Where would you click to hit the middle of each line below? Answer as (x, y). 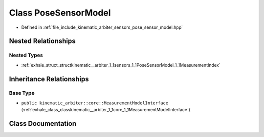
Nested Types (26, 55)
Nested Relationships (42, 41)
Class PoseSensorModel (60, 13)
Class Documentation (43, 124)
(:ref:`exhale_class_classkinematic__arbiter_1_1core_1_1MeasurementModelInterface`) (106, 110)
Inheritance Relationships (49, 79)
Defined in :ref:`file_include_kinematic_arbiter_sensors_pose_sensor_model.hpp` (102, 27)
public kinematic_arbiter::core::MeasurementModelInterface (95, 103)
